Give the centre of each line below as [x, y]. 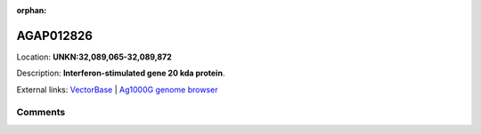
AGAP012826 [55, 35]
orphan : [32, 10]
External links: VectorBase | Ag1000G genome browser [117, 90]
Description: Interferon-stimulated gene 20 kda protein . [121, 73]
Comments [41, 113]
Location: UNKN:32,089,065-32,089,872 [94, 57]
